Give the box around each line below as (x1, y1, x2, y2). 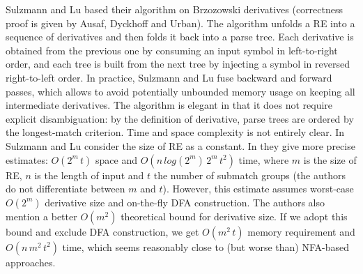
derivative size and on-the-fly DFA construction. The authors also (45, 195, 325, 209)
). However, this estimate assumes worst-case (162, 181, 354, 196)
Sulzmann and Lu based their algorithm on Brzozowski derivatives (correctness (6, 2, 343, 16)
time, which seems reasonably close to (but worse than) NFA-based (62, 239, 349, 254)
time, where (238, 152, 289, 167)
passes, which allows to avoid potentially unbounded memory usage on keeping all (6, 84, 355, 98)
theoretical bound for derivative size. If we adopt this (121, 208, 348, 223)
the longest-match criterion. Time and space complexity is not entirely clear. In (6, 125, 345, 139)
